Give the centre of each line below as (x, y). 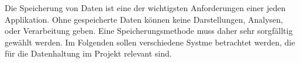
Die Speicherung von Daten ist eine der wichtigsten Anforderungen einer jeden (145, 8)
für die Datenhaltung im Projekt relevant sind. (88, 53)
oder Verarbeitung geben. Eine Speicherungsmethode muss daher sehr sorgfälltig (149, 31)
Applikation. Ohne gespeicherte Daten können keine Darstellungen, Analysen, (144, 19)
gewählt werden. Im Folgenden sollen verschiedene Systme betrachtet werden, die (150, 42)
